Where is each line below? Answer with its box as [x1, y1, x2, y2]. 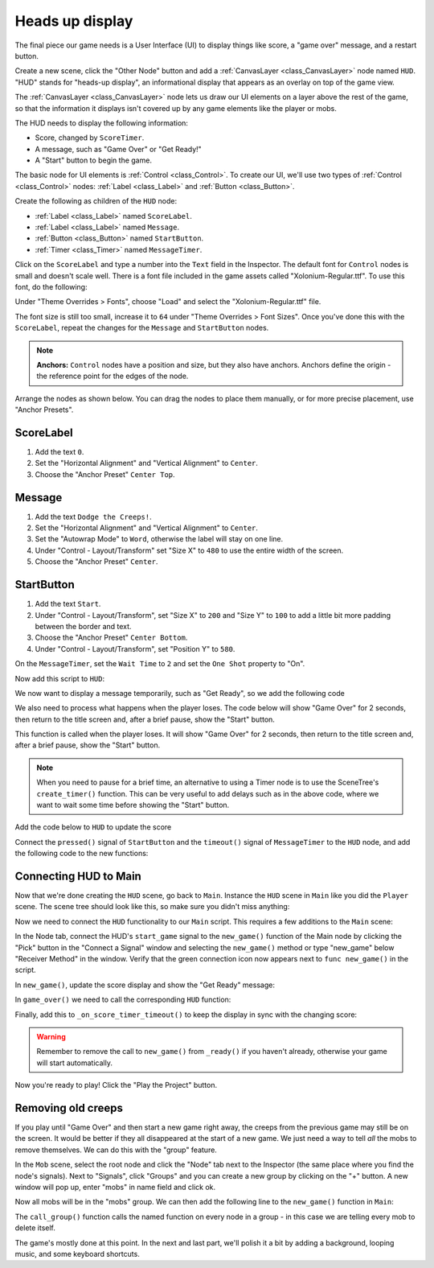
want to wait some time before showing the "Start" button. [36, 801, 230, 810]
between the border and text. [35, 621, 132, 631]
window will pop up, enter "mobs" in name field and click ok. [14, 1183, 216, 1192]
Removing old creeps [14, 1101, 124, 1114]
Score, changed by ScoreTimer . [35, 133, 145, 142]
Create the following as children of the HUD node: [14, 196, 178, 206]
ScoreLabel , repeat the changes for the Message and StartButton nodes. [14, 323, 269, 333]
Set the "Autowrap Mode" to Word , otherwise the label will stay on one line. [35, 534, 284, 544]
